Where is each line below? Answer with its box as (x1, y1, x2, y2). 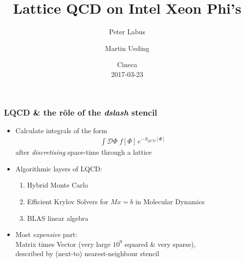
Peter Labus (109, 26, 145, 37)
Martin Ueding (105, 43, 150, 53)
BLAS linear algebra (27, 213, 89, 223)
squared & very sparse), (125, 238, 196, 249)
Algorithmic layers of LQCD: (15, 163, 102, 173)
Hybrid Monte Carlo (27, 180, 89, 190)
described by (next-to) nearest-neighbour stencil (15, 248, 159, 259)
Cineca (117, 59, 137, 70)
